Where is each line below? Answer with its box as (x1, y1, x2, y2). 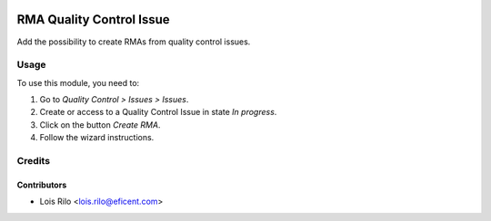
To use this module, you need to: (16, 77, 140, 88)
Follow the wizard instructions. (39, 132, 155, 143)
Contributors (16, 179, 67, 190)
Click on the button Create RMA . (39, 119, 161, 130)
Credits (16, 154, 50, 167)
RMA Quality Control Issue (16, 12, 170, 27)
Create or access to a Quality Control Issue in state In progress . (39, 107, 277, 118)
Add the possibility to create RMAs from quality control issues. (16, 36, 251, 47)
